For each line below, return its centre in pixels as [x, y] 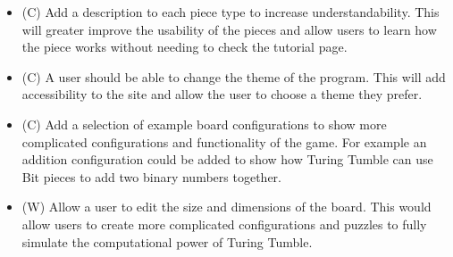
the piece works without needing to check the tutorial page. [185, 47]
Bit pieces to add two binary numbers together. [151, 176]
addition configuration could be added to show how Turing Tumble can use [227, 159]
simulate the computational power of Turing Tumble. [167, 241]
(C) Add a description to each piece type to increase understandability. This [231, 12]
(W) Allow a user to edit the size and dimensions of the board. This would [226, 207]
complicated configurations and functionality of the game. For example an [224, 141]
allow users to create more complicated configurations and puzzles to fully [224, 224]
